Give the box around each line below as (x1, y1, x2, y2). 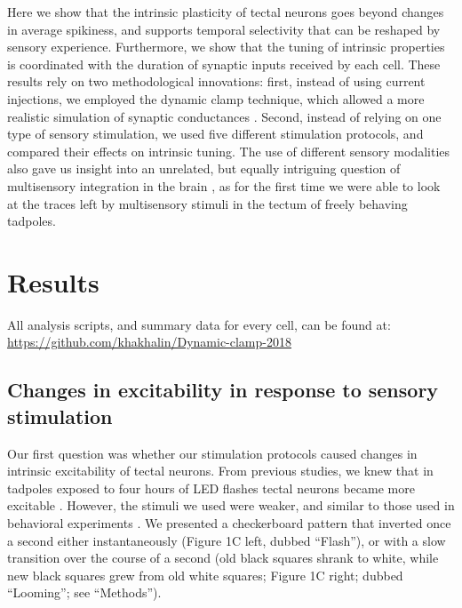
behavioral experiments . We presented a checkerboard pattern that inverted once (7, 514, 451, 532)
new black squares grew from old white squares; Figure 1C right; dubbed (7, 565, 403, 584)
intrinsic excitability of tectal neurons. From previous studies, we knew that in (7, 461, 434, 480)
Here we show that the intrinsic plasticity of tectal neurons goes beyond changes (7, 3, 444, 20)
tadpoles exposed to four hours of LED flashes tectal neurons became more (7, 478, 415, 497)
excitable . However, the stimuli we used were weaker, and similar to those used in (7, 496, 455, 515)
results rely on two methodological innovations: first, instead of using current (7, 72, 426, 91)
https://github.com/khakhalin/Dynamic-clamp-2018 (7, 332, 291, 351)
